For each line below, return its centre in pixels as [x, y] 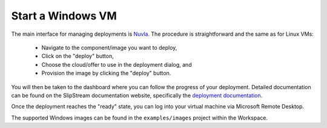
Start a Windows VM [64, 16]
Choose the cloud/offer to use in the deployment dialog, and [117, 64]
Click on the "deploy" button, [78, 56]
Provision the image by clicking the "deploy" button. [106, 73]
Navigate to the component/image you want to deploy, [109, 47]
